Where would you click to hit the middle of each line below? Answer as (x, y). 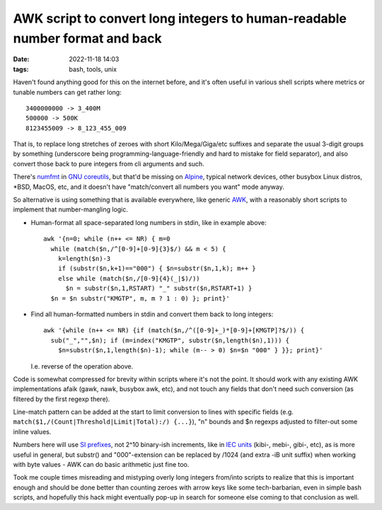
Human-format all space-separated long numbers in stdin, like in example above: (149, 222)
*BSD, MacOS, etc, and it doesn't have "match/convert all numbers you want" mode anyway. (149, 187)
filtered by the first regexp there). (62, 399)
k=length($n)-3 (84, 259)
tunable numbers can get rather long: (67, 92)
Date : (21, 59)
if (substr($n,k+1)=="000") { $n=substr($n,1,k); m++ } (157, 268)
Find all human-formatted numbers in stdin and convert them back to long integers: (152, 314)
